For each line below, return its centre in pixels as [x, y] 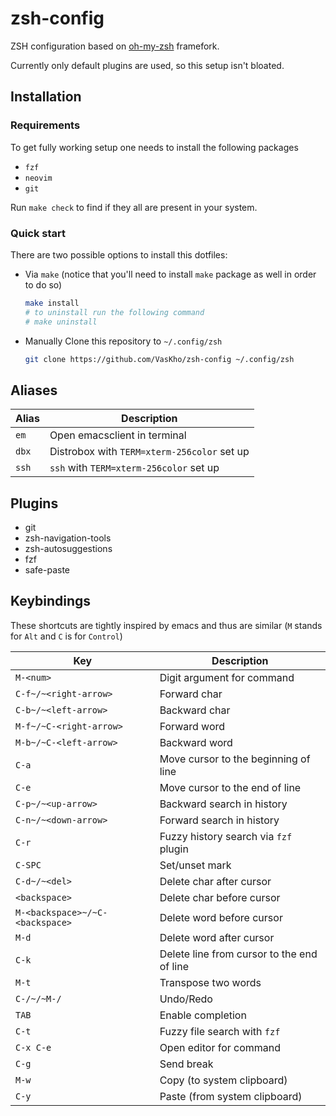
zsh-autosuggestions [68, 549]
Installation [46, 97]
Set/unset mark [195, 865]
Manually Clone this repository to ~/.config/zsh [123, 341]
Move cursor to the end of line [230, 787]
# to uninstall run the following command [114, 312]
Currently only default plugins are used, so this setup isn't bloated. [147, 65]
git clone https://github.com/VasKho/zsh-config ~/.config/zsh [159, 359]
